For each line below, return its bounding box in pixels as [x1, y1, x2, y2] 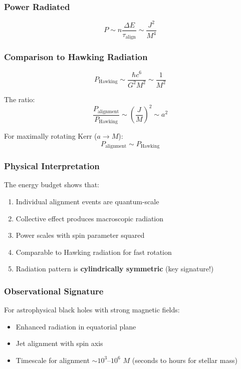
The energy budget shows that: [4, 179, 99, 190]
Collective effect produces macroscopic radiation [16, 213, 164, 223]
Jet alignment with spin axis [16, 338, 103, 348]
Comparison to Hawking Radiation [4, 51, 148, 63]
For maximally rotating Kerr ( [4, 131, 97, 141]
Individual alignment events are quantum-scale [16, 196, 159, 206]
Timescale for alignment [16, 354, 90, 365]
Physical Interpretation [4, 160, 100, 172]
